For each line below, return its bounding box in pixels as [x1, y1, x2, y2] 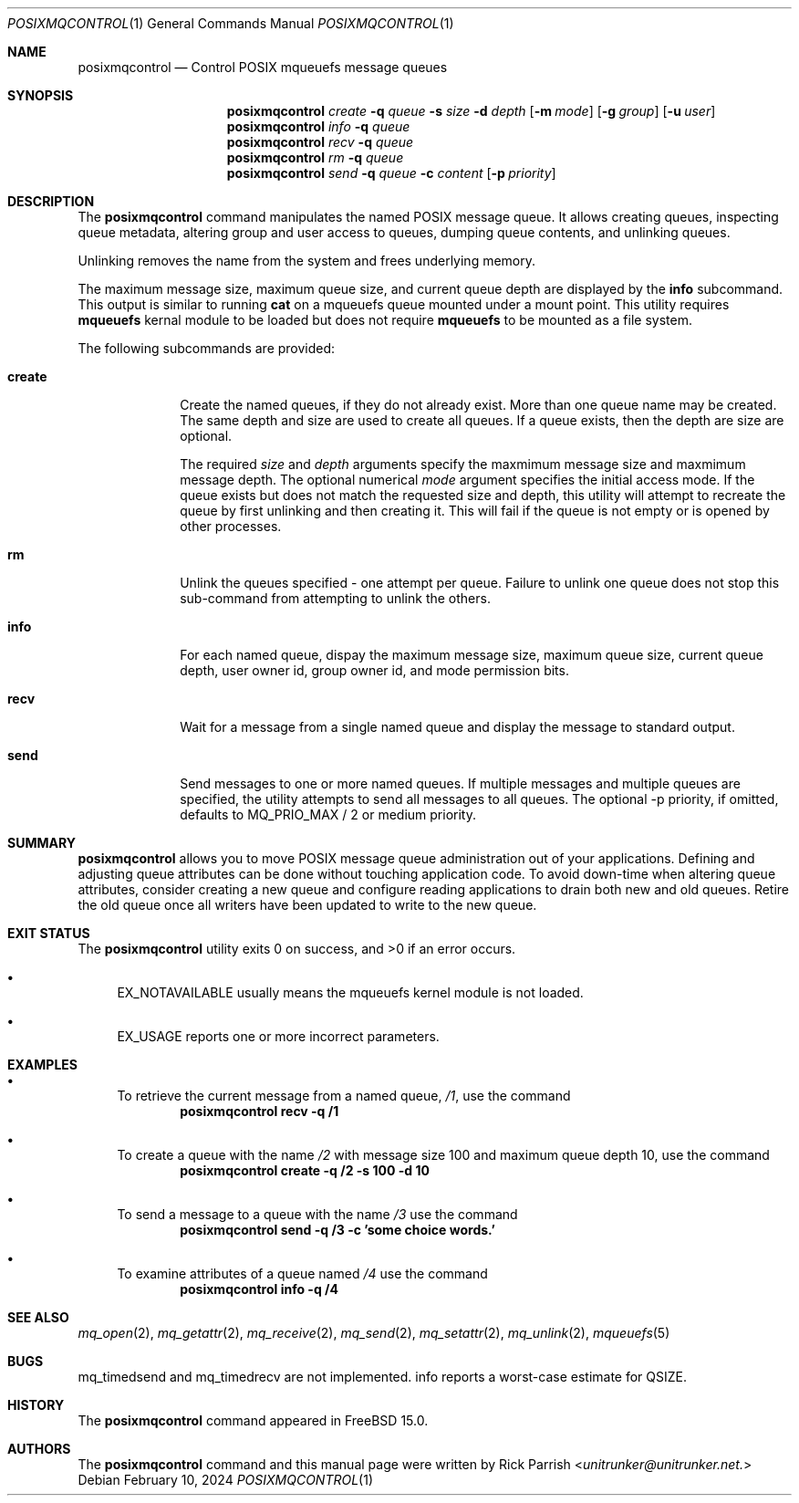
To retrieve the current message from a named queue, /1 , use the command [117, 1088, 571, 1103]
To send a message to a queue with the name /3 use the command [117, 1206, 518, 1222]
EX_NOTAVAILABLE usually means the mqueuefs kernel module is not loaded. [117, 985, 584, 1000]
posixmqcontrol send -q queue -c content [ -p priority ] [226, 165, 556, 181]
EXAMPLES [7, 1057, 78, 1072]
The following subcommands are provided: [78, 340, 336, 356]
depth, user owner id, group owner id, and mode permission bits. [180, 663, 569, 678]
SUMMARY [7, 835, 76, 851]
